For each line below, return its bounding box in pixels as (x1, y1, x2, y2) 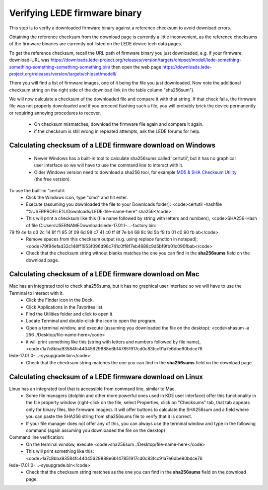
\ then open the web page (108, 64, 161, 70)
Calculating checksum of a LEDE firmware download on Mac (9, 270, 200, 278)
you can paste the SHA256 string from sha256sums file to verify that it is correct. (26, 413, 193, 419)
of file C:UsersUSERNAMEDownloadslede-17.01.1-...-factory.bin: (26, 222, 156, 228)
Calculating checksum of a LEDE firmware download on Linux (9, 373, 203, 381)
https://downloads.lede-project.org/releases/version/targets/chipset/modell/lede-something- (50, 57, 242, 63)
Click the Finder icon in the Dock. (26, 297, 94, 303)
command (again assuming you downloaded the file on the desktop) (26, 427, 166, 433)
